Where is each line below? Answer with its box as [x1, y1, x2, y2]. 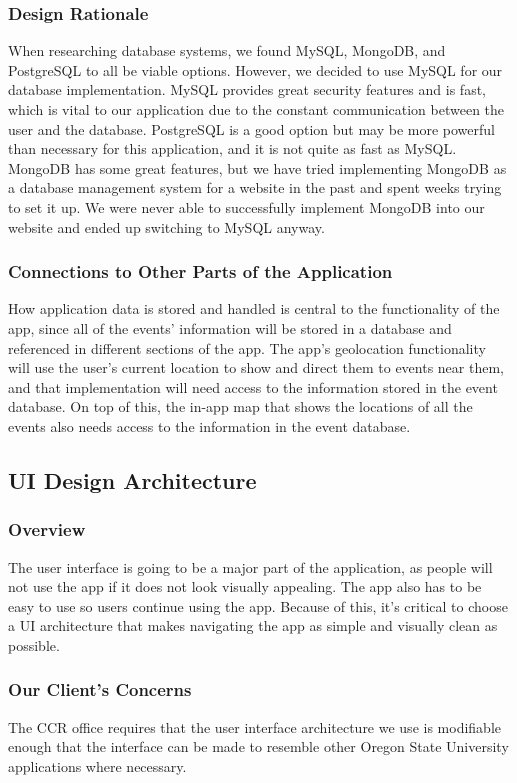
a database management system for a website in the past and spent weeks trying [8, 177, 502, 198]
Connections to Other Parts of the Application [8, 259, 393, 284]
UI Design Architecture [8, 464, 257, 495]
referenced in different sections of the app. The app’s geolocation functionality [8, 337, 486, 358]
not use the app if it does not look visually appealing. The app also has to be [8, 576, 482, 597]
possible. [8, 634, 60, 655]
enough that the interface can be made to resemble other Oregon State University [8, 736, 509, 757]
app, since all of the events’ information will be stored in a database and [8, 317, 452, 338]
